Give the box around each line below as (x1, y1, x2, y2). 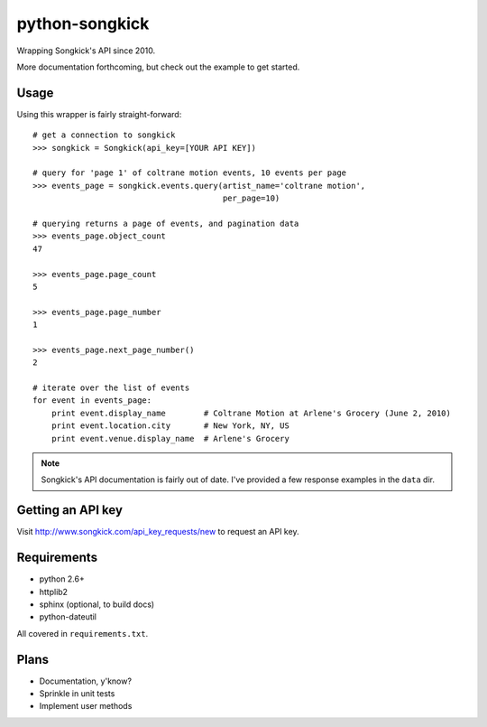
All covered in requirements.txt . (16, 628, 149, 638)
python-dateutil (39, 611, 97, 622)
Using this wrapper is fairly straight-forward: (16, 108, 182, 119)
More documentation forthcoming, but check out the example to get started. (16, 61, 300, 72)
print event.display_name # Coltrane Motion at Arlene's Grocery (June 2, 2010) (51, 407, 451, 418)
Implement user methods (39, 701, 133, 712)
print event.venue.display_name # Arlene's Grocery (51, 433, 290, 443)
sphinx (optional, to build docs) (39, 599, 155, 610)
